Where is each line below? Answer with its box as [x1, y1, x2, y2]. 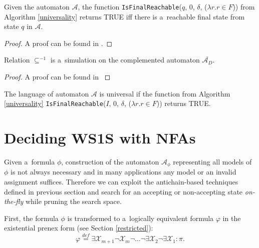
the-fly [4, 196, 24, 206]
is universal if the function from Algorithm [99, 88, 230, 98]
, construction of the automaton [61, 156, 159, 166]
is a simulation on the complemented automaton [50, 54, 200, 65]
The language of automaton [4, 88, 89, 98]
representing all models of [173, 156, 252, 166]
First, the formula [4, 212, 59, 223]
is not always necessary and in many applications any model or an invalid [11, 166, 236, 177]
